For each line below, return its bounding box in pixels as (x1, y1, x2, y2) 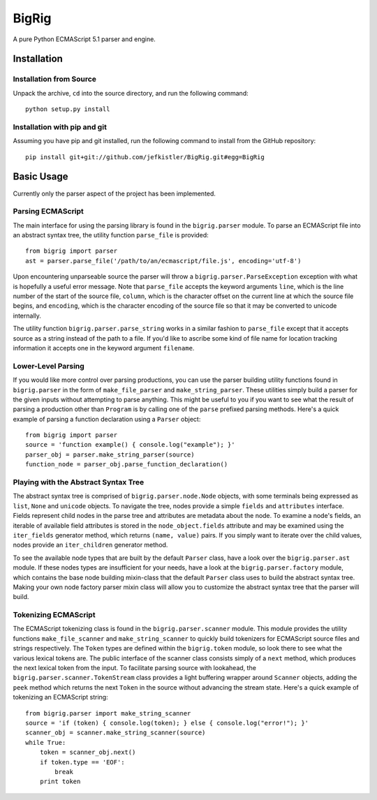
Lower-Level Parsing (13, 361, 85, 371)
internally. (13, 311, 42, 320)
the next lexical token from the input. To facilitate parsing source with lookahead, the (13, 663, 256, 672)
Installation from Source (13, 74, 97, 84)
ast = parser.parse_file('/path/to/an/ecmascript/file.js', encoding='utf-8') (25, 257, 302, 265)
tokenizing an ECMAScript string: (13, 693, 108, 702)
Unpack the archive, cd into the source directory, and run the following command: (13, 89, 249, 97)
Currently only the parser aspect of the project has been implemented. (13, 189, 216, 198)
